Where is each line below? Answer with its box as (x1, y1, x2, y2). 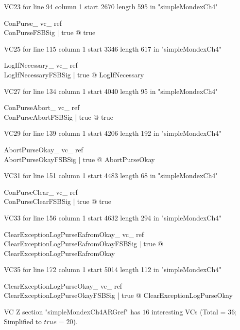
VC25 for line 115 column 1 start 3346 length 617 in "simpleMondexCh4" (4, 43, 222, 54)
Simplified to (4, 316, 42, 326)
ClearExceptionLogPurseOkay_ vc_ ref (4, 280, 122, 291)
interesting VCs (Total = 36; (151, 307, 237, 317)
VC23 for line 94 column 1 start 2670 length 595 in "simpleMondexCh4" (4, 1, 218, 11)
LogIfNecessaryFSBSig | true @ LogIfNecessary (4, 69, 144, 79)
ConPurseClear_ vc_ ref (4, 186, 78, 197)
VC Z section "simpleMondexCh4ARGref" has (4, 307, 140, 317)
